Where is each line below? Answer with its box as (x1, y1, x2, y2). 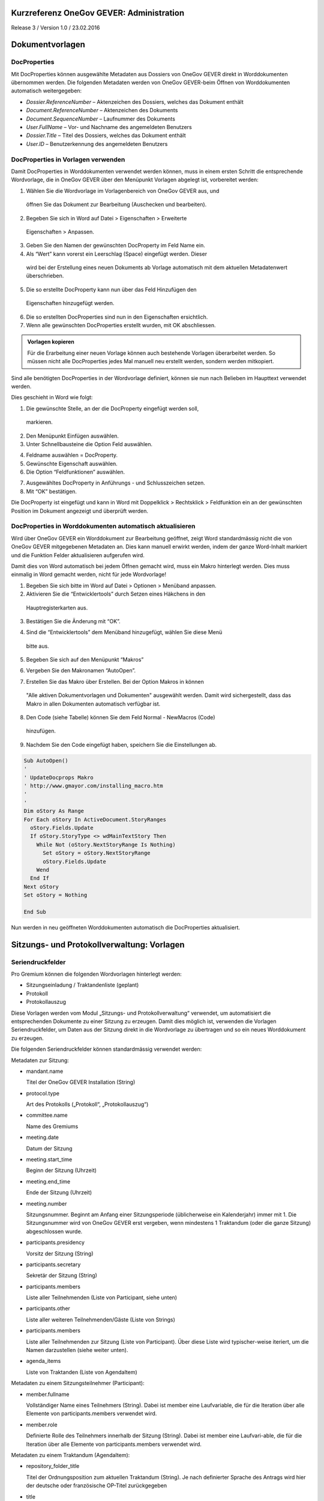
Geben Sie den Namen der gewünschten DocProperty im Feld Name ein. (26, 242, 205, 249)
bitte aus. (26, 642, 49, 650)
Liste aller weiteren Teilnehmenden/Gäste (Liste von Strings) (26, 1315, 175, 1323)
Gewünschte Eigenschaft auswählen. (26, 460, 118, 467)
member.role (26, 1421, 58, 1428)
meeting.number (26, 1200, 67, 1207)
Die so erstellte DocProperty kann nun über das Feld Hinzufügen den (26, 286, 197, 293)
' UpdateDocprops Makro (23, 774, 94, 781)
